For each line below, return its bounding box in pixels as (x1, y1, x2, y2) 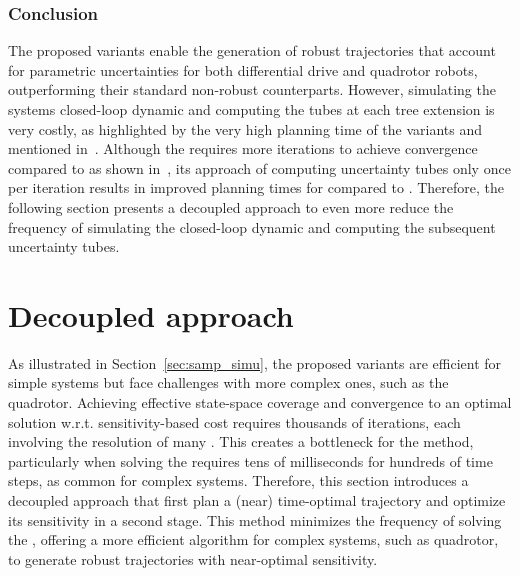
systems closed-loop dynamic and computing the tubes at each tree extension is (8, 99, 495, 119)
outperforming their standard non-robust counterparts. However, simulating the (8, 79, 496, 100)
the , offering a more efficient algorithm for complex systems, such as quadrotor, (8, 529, 499, 550)
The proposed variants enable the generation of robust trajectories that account (8, 40, 496, 61)
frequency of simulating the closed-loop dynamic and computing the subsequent (8, 216, 496, 237)
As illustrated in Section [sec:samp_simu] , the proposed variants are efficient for (8, 352, 502, 373)
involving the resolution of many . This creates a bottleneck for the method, (8, 431, 474, 452)
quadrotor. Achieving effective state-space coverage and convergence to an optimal (8, 392, 512, 413)
